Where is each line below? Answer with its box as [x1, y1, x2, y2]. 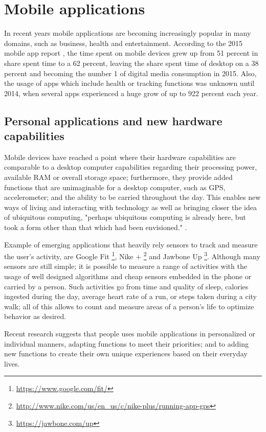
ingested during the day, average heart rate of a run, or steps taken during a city [4, 291, 257, 302]
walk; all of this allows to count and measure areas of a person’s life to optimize [4, 301, 254, 311]
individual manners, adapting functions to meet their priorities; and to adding [4, 338, 249, 349]
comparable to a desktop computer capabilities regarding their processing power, [4, 162, 257, 172]
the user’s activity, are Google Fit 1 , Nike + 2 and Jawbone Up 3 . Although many [4, 249, 260, 261]
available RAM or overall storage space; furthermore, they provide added [4, 172, 233, 183]
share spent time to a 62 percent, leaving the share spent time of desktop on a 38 [4, 57, 259, 68]
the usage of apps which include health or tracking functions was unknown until [4, 78, 255, 88]
